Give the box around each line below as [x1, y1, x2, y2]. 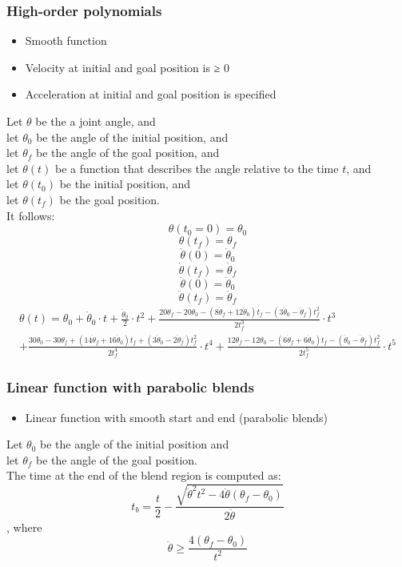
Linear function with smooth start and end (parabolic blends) [25, 408, 328, 425]
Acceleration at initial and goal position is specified [25, 86, 277, 103]
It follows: [6, 207, 55, 223]
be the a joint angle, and [35, 113, 156, 129]
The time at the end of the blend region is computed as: [6, 467, 281, 484]
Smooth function [25, 32, 107, 49]
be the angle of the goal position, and [36, 144, 220, 161]
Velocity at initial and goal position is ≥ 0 [25, 58, 229, 75]
